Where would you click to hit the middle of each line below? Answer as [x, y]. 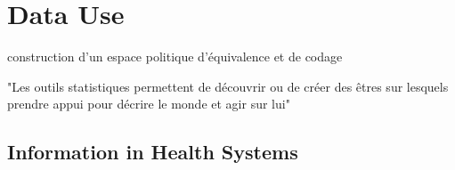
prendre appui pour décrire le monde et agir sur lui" [149, 104]
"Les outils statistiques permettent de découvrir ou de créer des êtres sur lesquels [228, 86]
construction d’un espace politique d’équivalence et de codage [175, 57]
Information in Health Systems [153, 152]
